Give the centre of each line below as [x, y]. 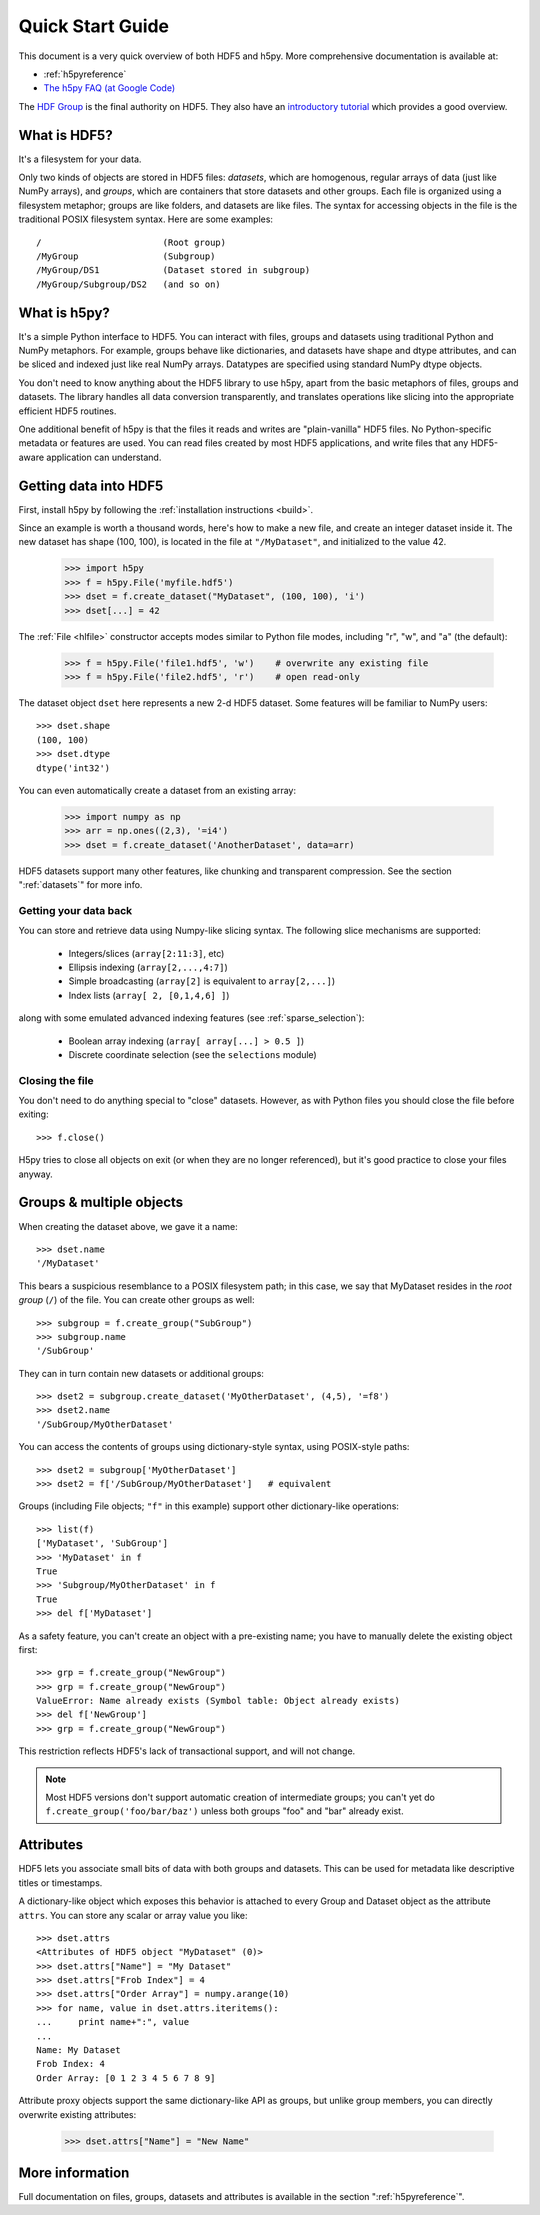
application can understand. [104, 457]
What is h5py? [64, 312]
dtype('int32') [73, 768]
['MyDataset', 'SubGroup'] [102, 1543]
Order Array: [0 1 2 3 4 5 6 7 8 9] [126, 2078]
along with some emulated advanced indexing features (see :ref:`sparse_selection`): [191, 1018]
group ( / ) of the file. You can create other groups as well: [136, 1300]
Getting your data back [75, 910]
